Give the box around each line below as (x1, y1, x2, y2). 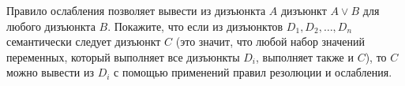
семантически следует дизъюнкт (6, 33, 161, 50)
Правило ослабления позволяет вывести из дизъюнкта (6, 2, 266, 18)
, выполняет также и (256, 48, 354, 65)
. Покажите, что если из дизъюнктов (107, 17, 283, 34)
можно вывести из (6, 64, 94, 80)
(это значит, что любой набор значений (175, 33, 365, 50)
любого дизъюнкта (6, 17, 96, 34)
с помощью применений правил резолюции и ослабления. (114, 64, 392, 80)
